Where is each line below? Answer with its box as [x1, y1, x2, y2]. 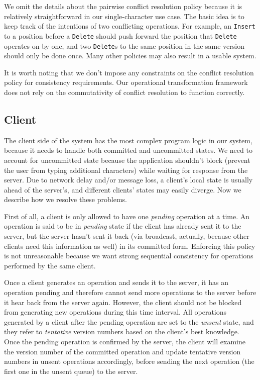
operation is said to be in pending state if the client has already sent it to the [4, 221, 241, 231]
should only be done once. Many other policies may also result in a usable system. [4, 50, 256, 61]
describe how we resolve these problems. [4, 194, 127, 205]
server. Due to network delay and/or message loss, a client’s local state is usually [4, 174, 253, 185]
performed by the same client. [4, 260, 96, 270]
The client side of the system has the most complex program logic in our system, [4, 135, 252, 145]
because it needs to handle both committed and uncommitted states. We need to [4, 145, 252, 155]
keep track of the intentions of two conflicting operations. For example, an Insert [4, 21, 255, 31]
